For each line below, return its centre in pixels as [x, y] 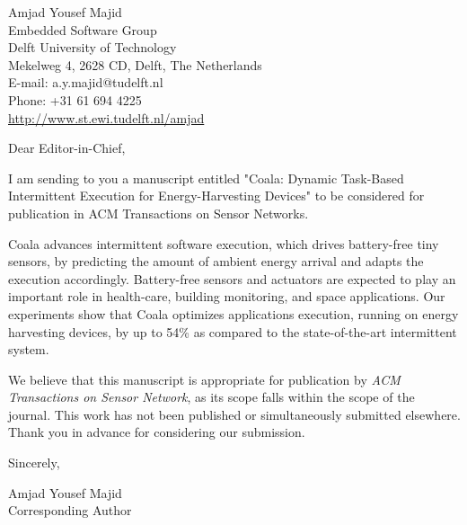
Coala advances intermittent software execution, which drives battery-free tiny [224, 243]
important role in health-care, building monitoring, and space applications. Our [227, 296]
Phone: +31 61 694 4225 [75, 99]
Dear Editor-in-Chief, [67, 148]
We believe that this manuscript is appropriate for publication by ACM [204, 379]
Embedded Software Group [83, 29]
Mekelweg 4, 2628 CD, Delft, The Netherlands [135, 64]
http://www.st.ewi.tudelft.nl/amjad [106, 117]
